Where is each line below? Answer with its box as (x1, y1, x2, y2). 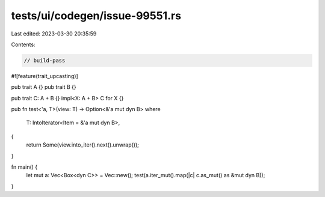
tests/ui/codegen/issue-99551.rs (11, 9, 182, 22)
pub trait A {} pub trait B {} (11, 83, 76, 91)
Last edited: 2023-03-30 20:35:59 (11, 30, 97, 37)
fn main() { (11, 163, 38, 171)
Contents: (11, 41, 36, 48)
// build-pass (23, 57, 66, 64)
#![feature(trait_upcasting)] (11, 72, 78, 79)
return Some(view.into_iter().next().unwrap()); (26, 141, 140, 148)
